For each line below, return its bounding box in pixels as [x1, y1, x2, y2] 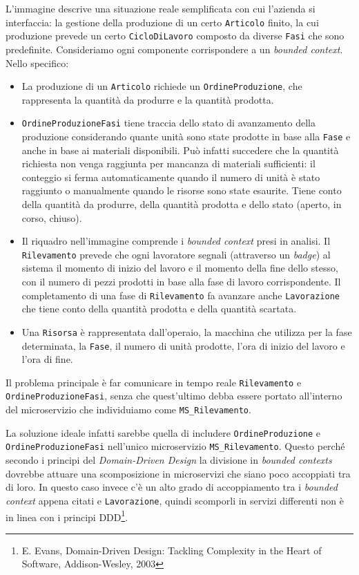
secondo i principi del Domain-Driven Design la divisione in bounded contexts [6, 453, 332, 467]
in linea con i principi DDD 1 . [6, 507, 128, 524]
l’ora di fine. [21, 352, 73, 366]
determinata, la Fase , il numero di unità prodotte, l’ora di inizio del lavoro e [21, 338, 345, 352]
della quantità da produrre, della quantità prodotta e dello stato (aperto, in [21, 197, 342, 211]
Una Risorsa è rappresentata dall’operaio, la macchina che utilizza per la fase [21, 324, 352, 339]
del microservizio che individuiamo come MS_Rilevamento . [6, 402, 251, 417]
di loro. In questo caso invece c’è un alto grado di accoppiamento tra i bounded [6, 480, 338, 494]
